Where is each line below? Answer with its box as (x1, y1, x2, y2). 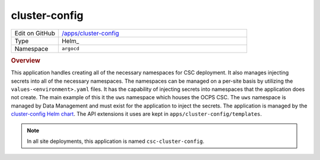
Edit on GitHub (14, 29, 56, 37)
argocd (61, 45, 79, 52)
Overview (11, 56, 41, 64)
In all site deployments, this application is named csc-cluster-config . (27, 138, 204, 145)
